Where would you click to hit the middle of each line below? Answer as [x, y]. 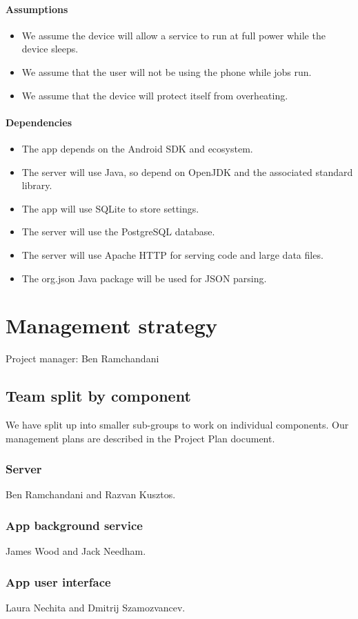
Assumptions [37, 9]
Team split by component [98, 396]
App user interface [58, 581]
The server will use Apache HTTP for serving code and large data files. [172, 254]
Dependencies [39, 122]
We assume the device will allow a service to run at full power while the [173, 35]
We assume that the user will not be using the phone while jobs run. [167, 71]
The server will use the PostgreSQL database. [118, 232]
